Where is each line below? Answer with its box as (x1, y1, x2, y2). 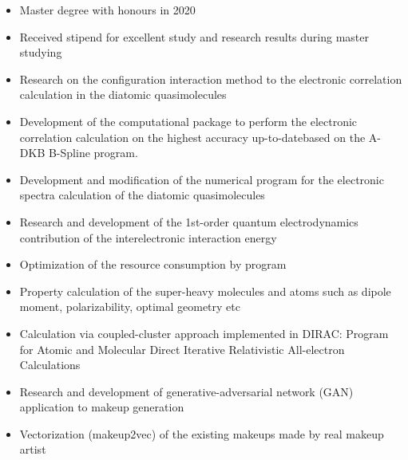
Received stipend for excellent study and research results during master (19, 28, 370, 45)
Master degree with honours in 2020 (19, 2, 196, 18)
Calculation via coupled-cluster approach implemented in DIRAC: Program (19, 324, 389, 341)
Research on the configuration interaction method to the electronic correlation (19, 70, 402, 87)
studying (19, 44, 62, 61)
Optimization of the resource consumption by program (19, 256, 287, 273)
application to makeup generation (19, 399, 184, 415)
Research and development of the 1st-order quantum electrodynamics (19, 213, 358, 230)
